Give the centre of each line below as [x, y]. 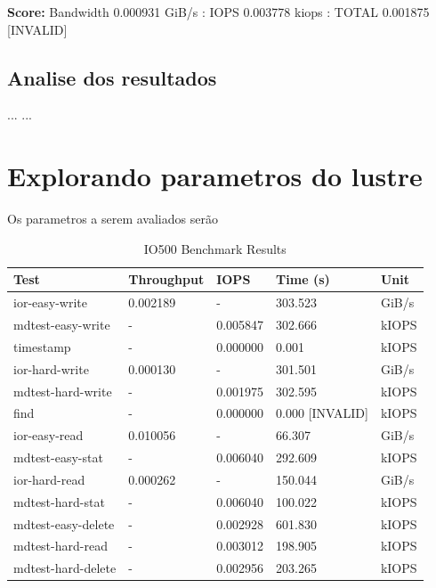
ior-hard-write [51, 368]
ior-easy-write [50, 302]
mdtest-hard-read [61, 546]
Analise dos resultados [112, 77]
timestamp [42, 346]
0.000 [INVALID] [322, 413]
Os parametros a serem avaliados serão [113, 219]
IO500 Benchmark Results [215, 248]
